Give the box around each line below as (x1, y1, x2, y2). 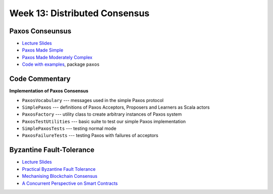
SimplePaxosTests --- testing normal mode (22, 125, 116, 131)
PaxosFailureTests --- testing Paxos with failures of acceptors (22, 132, 159, 138)
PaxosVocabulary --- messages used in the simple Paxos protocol (22, 97, 164, 103)
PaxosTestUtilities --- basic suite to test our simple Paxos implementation (22, 118, 186, 124)
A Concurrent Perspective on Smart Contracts (22, 180, 118, 186)
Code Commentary (9, 75, 71, 83)
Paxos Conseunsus (9, 27, 72, 35)
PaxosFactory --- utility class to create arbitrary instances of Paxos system (22, 111, 182, 117)
